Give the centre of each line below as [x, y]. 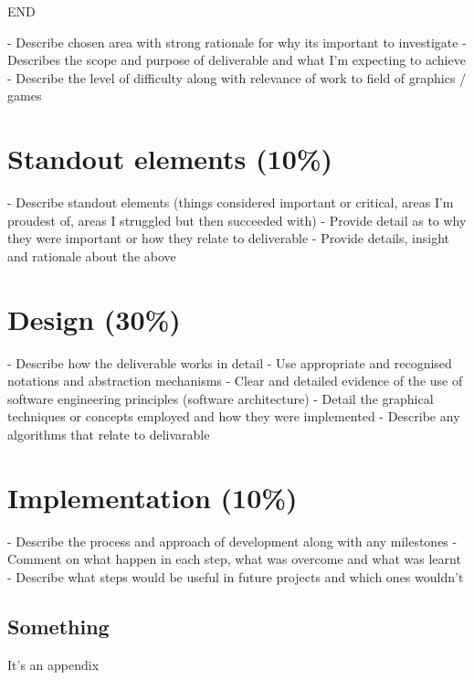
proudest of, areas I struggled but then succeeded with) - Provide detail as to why [237, 220]
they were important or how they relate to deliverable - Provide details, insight [228, 238]
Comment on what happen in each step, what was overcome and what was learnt [234, 559]
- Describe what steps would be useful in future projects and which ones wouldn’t [236, 576]
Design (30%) [94, 319]
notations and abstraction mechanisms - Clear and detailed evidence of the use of [235, 381]
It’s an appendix [53, 664]
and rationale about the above [92, 255]
